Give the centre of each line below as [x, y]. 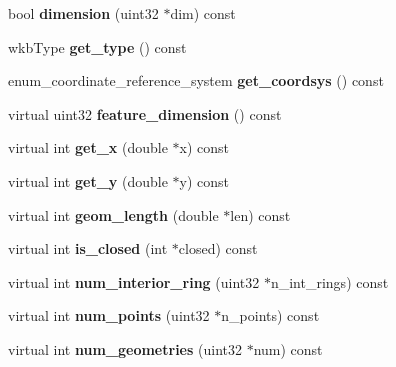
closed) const [218, 248]
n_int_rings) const [329, 281]
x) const [204, 147]
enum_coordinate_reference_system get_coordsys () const [196, 80]
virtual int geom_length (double [113, 214]
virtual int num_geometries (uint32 [125, 348]
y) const [204, 180]
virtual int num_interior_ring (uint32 [134, 281]
